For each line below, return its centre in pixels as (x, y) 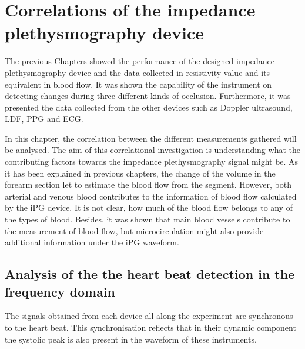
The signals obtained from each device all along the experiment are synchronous (149, 316)
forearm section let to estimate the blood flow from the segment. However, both (148, 185)
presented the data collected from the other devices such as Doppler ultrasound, (149, 107)
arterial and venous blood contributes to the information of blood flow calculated (151, 196)
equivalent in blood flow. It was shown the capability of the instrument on (138, 84)
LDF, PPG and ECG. (44, 119)
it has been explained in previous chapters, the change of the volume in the (140, 173)
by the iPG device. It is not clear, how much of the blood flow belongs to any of (149, 207)
